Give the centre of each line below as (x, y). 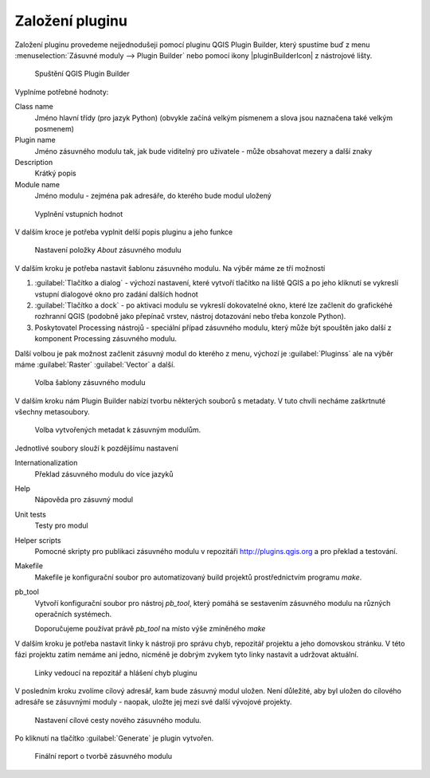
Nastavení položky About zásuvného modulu (108, 250)
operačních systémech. (73, 614)
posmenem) (55, 128)
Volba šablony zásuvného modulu (90, 383)
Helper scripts (38, 540)
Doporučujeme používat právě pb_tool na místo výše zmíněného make (150, 629)
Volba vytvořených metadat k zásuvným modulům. (118, 430)
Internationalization (46, 463)
